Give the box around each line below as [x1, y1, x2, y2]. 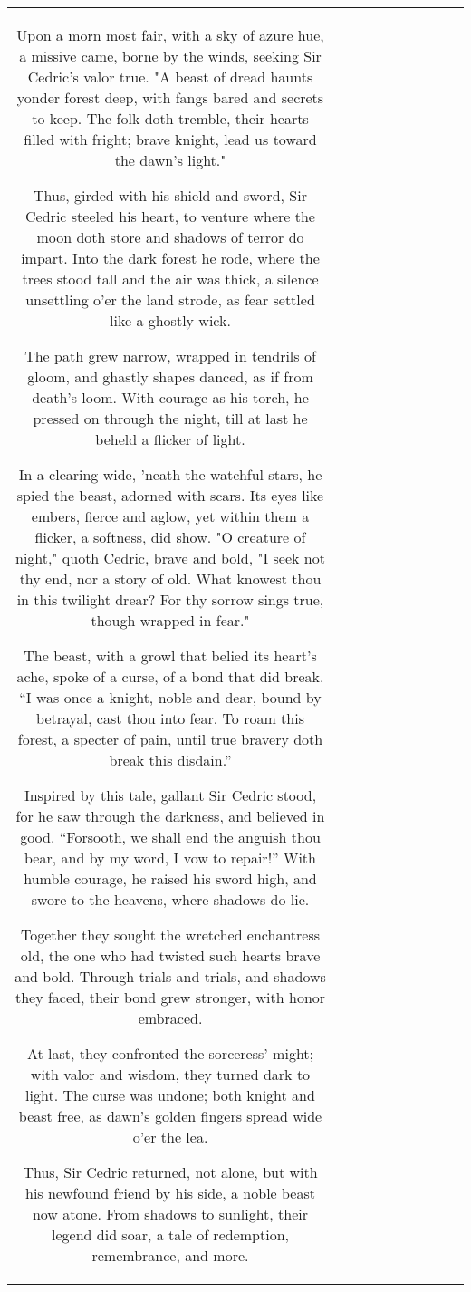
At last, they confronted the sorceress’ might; [26, 1043, 314, 1064]
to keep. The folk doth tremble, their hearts [32, 108, 309, 129]
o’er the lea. [132, 1126, 208, 1147]
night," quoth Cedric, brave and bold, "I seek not [15, 547, 325, 568]
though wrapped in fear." [91, 610, 250, 631]
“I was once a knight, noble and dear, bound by [19, 687, 322, 708]
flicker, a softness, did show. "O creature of [34, 526, 306, 547]
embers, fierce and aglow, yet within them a [31, 506, 310, 526]
